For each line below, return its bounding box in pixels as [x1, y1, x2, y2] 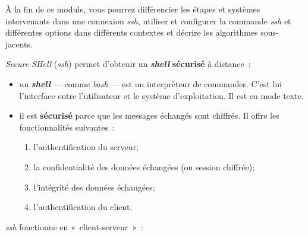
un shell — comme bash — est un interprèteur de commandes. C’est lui [19, 77, 282, 90]
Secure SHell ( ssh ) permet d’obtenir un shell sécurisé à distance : [5, 58, 251, 70]
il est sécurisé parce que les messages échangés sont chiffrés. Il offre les [19, 109, 279, 122]
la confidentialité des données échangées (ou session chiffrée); [33, 160, 255, 173]
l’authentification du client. [33, 201, 133, 213]
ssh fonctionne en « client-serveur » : [5, 220, 143, 233]
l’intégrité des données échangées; [33, 180, 155, 193]
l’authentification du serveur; [33, 141, 139, 153]
